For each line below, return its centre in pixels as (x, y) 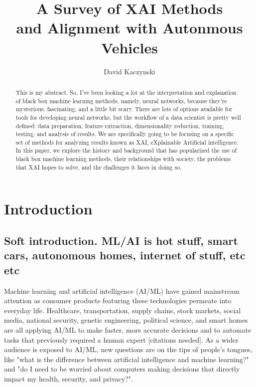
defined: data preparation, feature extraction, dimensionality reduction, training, (120, 125)
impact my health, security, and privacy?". (68, 378)
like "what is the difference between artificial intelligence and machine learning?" (127, 359)
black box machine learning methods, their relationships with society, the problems (123, 159)
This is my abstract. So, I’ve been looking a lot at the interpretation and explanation (126, 92)
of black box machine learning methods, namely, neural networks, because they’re (121, 100)
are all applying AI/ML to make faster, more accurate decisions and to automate (128, 330)
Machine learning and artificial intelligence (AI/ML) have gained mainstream (122, 290)
